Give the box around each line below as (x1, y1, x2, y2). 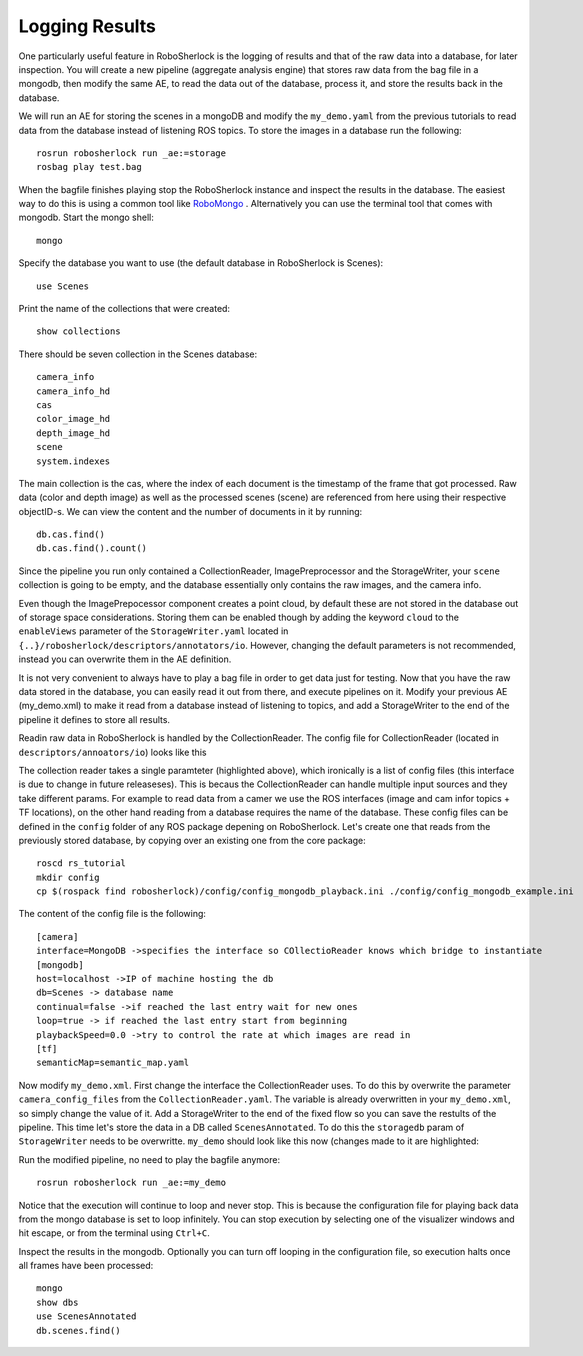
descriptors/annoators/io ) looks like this (18, 746, 207, 758)
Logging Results (18, 15, 157, 37)
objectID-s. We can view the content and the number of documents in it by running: (18, 505, 363, 517)
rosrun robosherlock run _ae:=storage (36, 147, 227, 159)
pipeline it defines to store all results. (18, 713, 170, 725)
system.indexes (36, 455, 111, 467)
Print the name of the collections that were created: (18, 303, 230, 315)
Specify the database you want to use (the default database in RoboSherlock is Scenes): (18, 257, 384, 269)
